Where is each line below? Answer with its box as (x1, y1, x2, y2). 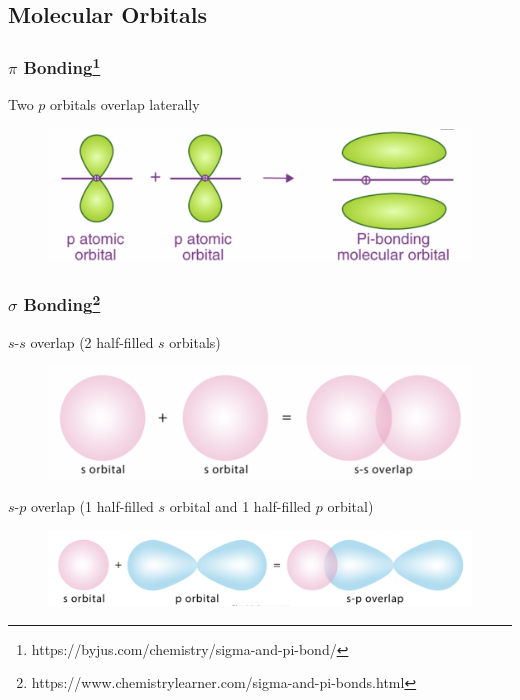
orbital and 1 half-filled (169, 496, 312, 517)
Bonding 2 (23, 289, 101, 317)
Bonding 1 (23, 52, 101, 80)
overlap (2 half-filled (30, 331, 154, 352)
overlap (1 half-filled (30, 496, 154, 517)
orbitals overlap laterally (50, 94, 200, 115)
